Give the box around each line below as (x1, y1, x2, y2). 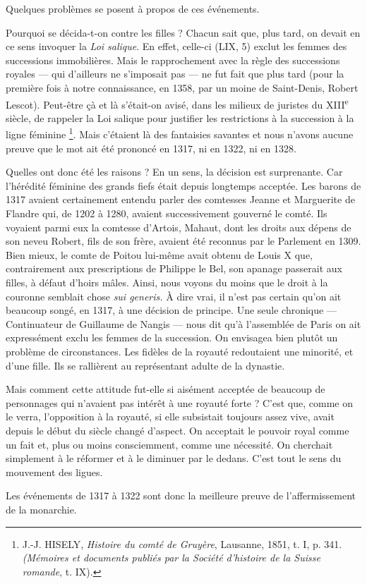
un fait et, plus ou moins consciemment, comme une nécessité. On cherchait (6, 437, 333, 451)
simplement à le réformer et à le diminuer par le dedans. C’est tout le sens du (6, 451, 342, 466)
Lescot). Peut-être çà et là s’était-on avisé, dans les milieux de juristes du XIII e (6, 95, 349, 111)
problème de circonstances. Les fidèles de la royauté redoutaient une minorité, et (6, 343, 354, 358)
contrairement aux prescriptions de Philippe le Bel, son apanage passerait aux (6, 261, 342, 276)
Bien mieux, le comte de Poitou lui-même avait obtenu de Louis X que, (6, 247, 313, 262)
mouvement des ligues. (6, 464, 103, 479)
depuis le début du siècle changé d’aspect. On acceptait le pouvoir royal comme (6, 422, 349, 437)
